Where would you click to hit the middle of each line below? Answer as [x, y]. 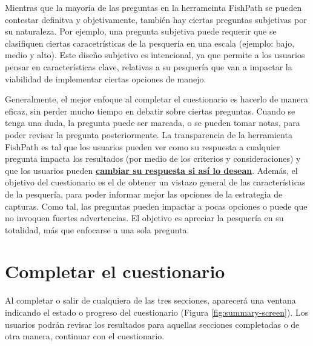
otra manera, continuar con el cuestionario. [85, 336]
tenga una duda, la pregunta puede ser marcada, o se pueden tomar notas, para [153, 123]
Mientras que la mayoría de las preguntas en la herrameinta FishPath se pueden [153, 7]
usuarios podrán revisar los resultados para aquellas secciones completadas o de [152, 324]
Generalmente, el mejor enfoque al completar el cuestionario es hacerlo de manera [156, 99]
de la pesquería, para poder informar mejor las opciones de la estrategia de [144, 194]
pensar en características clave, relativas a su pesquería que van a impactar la [149, 66]
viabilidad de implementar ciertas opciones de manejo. [106, 78]
